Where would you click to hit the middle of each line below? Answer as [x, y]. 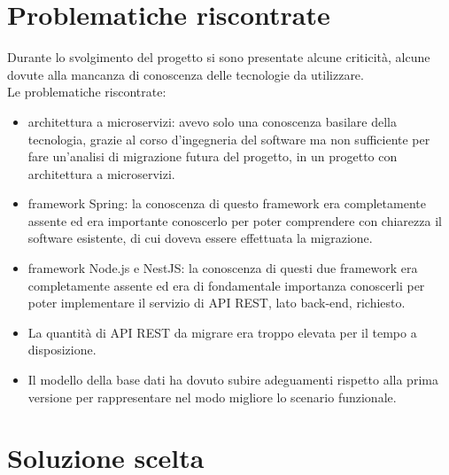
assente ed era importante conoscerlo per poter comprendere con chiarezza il [235, 220]
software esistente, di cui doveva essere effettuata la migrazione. [200, 238]
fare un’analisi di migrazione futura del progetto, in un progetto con [213, 156]
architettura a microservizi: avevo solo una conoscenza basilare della [212, 121]
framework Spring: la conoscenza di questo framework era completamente [227, 203]
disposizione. [62, 350]
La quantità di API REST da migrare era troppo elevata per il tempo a [222, 332]
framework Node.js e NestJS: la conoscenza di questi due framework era [223, 268]
